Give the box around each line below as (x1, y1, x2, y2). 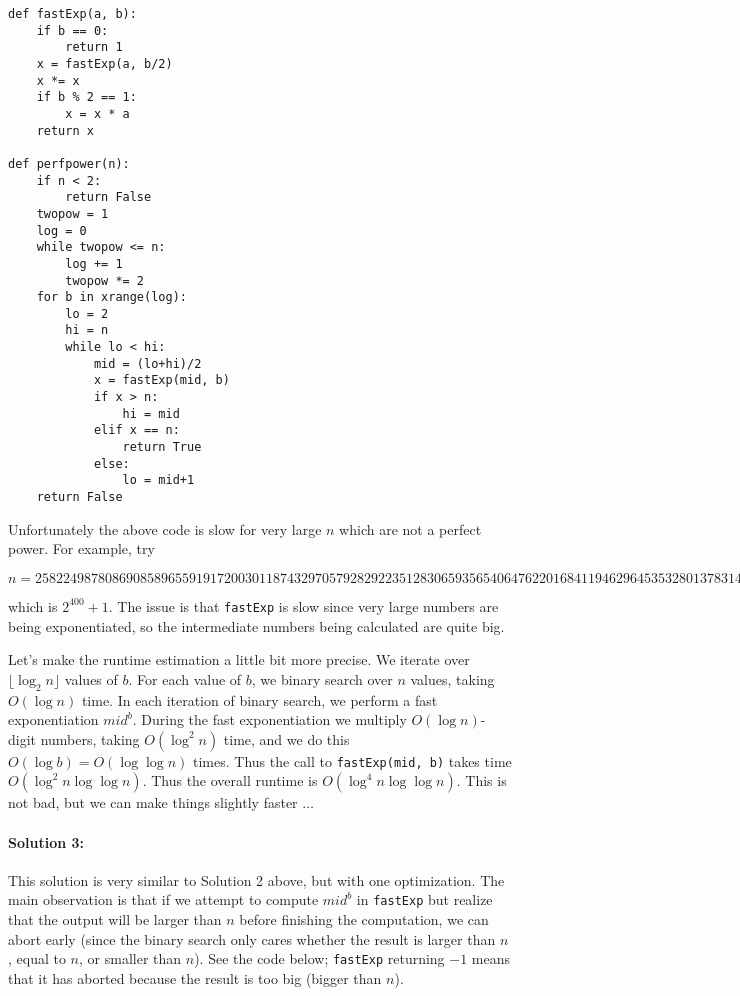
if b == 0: (36, 23, 109, 38)
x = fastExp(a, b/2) (36, 56, 173, 71)
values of (64, 668, 118, 689)
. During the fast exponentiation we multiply (132, 709, 407, 730)
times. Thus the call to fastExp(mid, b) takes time (193, 750, 512, 771)
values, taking (410, 668, 495, 689)
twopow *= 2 (65, 273, 145, 288)
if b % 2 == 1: (36, 90, 137, 105)
